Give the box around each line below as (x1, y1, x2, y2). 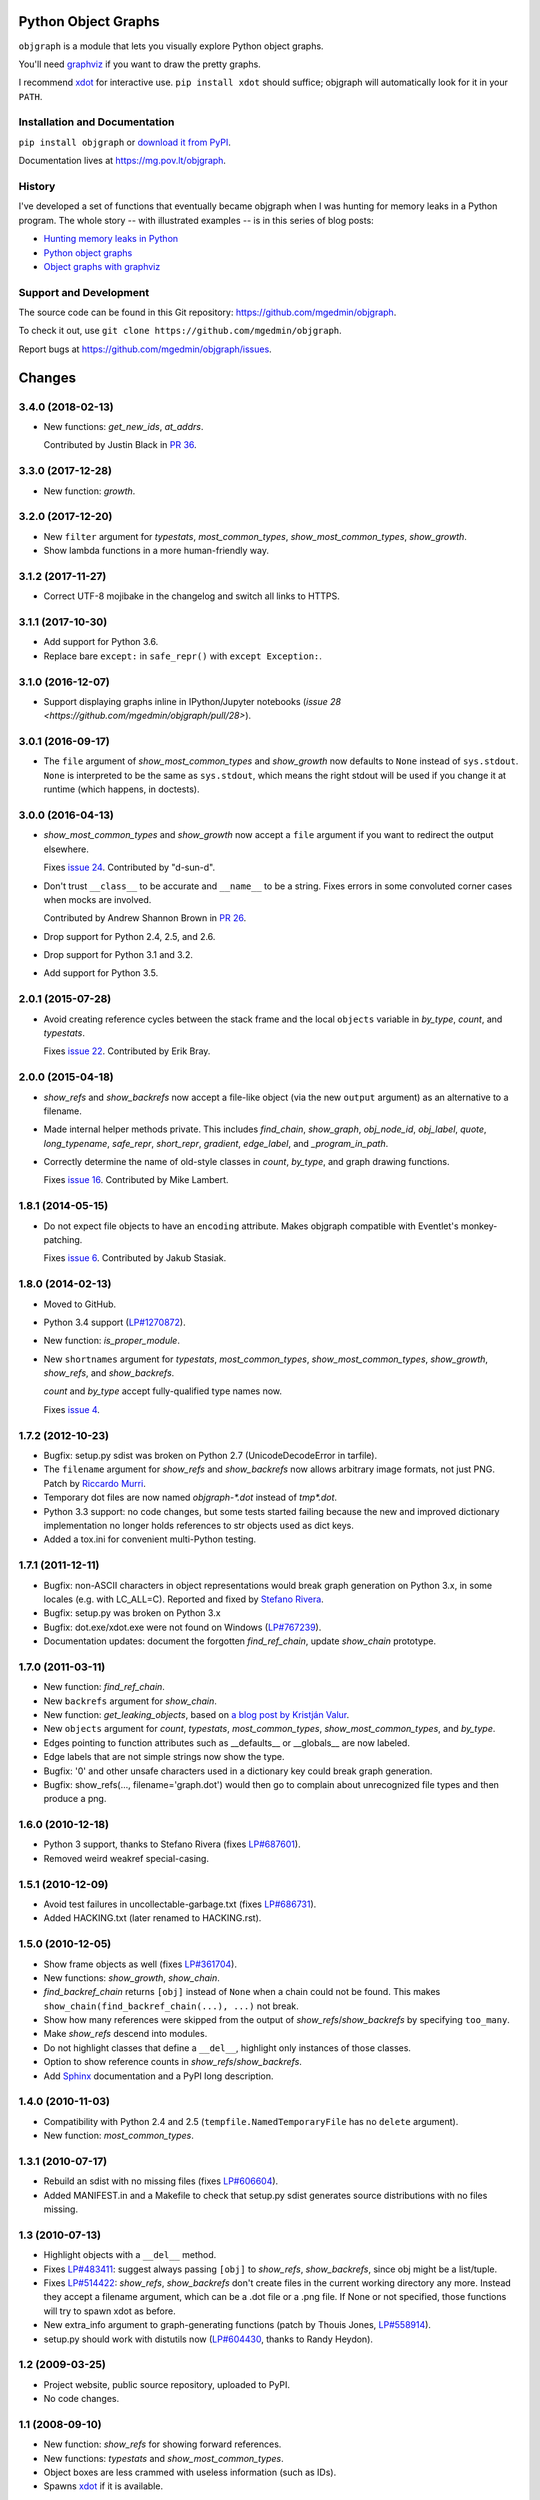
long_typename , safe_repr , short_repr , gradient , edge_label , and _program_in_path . (43, 1137, 389, 1149)
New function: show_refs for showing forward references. (43, 2438, 282, 2450)
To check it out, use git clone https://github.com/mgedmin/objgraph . (18, 325, 342, 337)
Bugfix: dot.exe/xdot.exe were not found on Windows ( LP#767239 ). (43, 1621, 322, 1633)
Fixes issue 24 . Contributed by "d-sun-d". (43, 861, 215, 874)
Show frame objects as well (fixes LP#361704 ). (43, 1958, 237, 1970)
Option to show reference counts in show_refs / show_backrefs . (43, 2056, 302, 2068)
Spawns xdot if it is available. (43, 2480, 164, 2492)
